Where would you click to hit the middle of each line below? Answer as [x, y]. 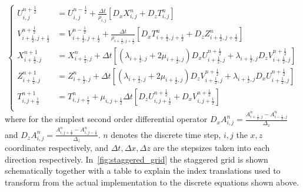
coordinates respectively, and [57, 147]
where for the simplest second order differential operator [106, 119]
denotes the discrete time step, [166, 134]
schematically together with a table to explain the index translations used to [143, 171]
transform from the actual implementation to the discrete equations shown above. [152, 182]
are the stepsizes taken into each [212, 147]
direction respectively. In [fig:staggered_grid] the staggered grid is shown [136, 159]
